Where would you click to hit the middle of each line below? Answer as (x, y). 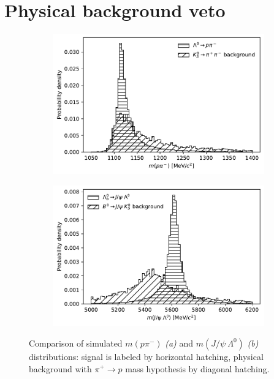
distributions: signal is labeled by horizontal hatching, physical (146, 356)
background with (60, 368)
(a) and (179, 343)
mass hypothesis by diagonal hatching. (197, 368)
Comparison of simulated (76, 343)
